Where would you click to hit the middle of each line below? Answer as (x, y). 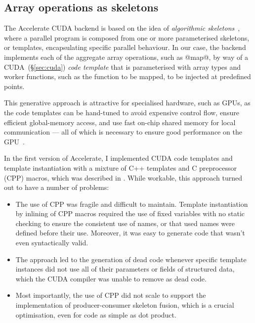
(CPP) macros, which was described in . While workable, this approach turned (123, 177)
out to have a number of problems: (57, 187)
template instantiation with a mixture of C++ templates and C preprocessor (121, 167)
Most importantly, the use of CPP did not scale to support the (111, 295)
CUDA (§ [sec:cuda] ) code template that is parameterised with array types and (123, 67)
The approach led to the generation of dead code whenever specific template (131, 259)
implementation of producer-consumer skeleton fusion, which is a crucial (125, 305)
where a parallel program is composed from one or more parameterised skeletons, (127, 37)
